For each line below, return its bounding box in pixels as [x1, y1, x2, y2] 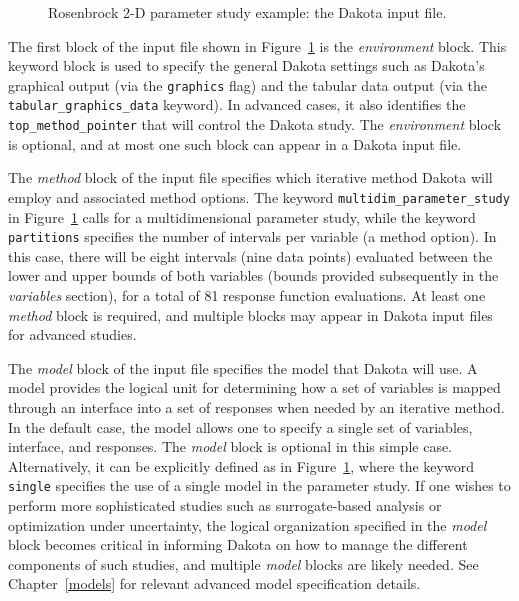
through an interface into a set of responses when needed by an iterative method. [8, 397, 505, 417]
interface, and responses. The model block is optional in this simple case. [8, 436, 453, 457]
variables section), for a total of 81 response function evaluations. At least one [8, 285, 486, 306]
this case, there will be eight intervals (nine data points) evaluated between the [8, 245, 493, 266]
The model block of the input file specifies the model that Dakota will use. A [8, 357, 478, 378]
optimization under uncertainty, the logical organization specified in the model [8, 514, 487, 535]
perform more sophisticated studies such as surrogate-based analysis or [8, 495, 442, 516]
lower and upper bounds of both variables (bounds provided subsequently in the [8, 265, 499, 286]
